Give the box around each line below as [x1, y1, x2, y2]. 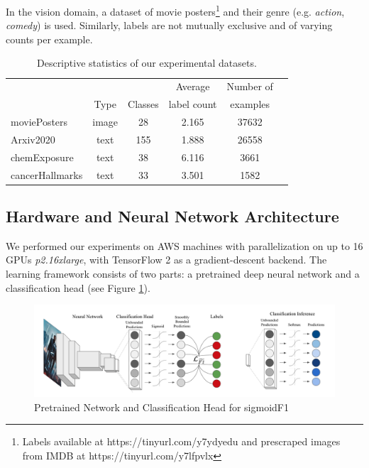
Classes [128, 97, 159, 111]
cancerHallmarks [11, 167, 83, 182]
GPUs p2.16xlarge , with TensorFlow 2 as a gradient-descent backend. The [6, 252, 327, 267]
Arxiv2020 [11, 131, 55, 146]
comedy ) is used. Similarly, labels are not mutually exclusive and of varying [6, 18, 333, 33]
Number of [226, 79, 273, 94]
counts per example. [6, 31, 93, 46]
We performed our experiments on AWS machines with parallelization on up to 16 [6, 238, 363, 253]
